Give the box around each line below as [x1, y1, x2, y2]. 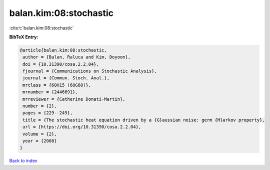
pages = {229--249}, [22, 110, 73, 116]
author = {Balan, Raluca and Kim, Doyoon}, [22, 54, 131, 60]
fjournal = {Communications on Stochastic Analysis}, [22, 68, 157, 74]
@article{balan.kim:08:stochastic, [19, 47, 107, 53]
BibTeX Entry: [9, 34, 38, 40]
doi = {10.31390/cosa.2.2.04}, [22, 61, 99, 67]
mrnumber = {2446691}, [22, 89, 78, 95]
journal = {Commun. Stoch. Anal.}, [22, 75, 110, 81]
